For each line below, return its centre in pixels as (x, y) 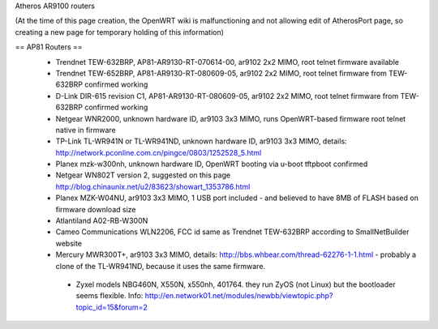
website (69, 243)
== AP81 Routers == (49, 47)
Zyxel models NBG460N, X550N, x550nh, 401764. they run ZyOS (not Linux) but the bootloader (236, 284)
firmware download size (96, 209)
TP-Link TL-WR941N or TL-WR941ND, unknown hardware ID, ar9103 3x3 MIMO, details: (202, 141)
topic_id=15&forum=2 (112, 307)
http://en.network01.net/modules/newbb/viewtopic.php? (239, 296)
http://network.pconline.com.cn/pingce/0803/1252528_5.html (159, 152)
